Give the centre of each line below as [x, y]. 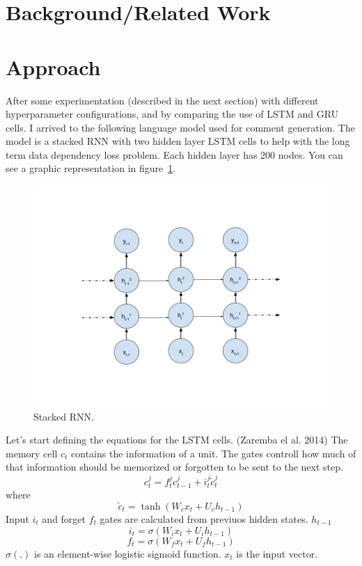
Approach [53, 66]
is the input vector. [277, 553]
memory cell [32, 453]
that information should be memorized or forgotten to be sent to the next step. [174, 467]
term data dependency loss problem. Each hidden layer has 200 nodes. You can [174, 154]
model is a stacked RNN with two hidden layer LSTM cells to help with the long [178, 141]
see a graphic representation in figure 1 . [91, 168]
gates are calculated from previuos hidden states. [204, 518]
